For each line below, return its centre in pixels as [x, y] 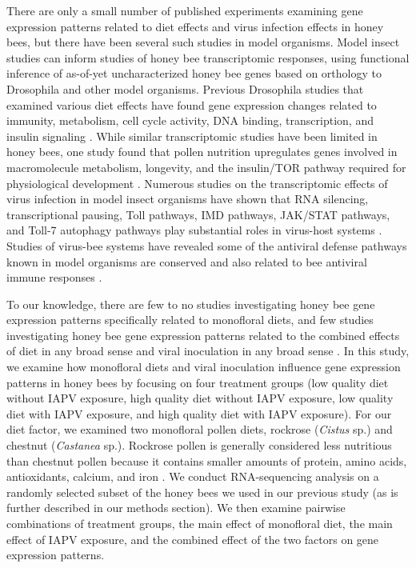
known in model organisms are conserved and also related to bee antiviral [187, 261]
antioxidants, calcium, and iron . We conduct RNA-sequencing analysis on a [193, 476]
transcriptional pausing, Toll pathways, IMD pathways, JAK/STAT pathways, [198, 214]
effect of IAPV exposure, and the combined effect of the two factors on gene [193, 539]
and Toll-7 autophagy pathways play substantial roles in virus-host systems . [194, 230]
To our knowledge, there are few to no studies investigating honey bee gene [191, 304]
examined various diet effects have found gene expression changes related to [192, 104]
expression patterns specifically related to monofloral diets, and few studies [190, 320]
